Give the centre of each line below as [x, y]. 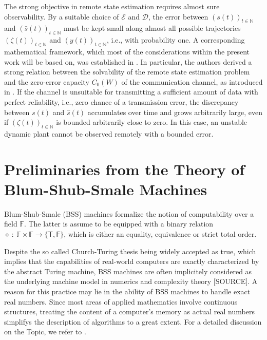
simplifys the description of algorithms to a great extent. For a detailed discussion [133, 321]
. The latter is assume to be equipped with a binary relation [119, 224]
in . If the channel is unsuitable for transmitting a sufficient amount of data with [131, 92]
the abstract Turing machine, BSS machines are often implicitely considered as [128, 271]
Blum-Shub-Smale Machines [106, 189]
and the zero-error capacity [47, 81]
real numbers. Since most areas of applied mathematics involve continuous [121, 301]
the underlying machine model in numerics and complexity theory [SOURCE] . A [131, 281]
